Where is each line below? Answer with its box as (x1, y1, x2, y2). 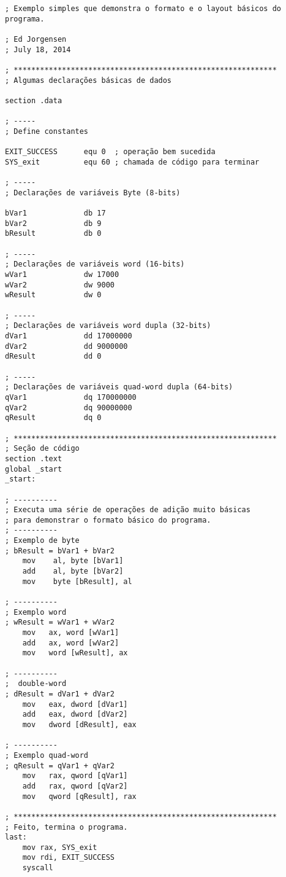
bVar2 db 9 (5, 219, 102, 228)
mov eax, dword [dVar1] (22, 700, 128, 709)
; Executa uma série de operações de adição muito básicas (5, 505, 250, 515)
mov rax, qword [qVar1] (22, 771, 128, 781)
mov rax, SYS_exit (22, 843, 97, 852)
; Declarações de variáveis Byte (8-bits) (5, 188, 181, 197)
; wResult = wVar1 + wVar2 (5, 618, 115, 627)
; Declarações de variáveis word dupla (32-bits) (5, 321, 211, 330)
